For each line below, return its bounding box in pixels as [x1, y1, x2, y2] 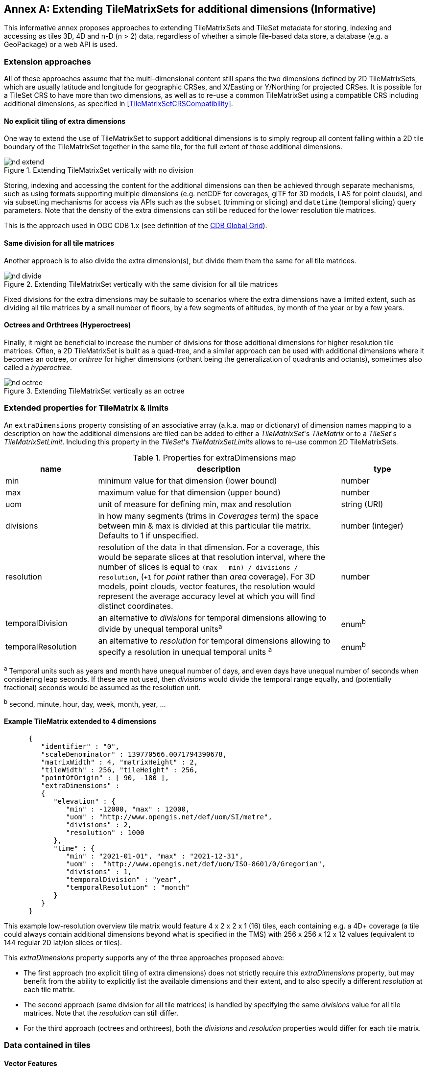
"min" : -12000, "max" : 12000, [66, 805, 190, 813]
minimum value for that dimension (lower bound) [98, 475, 277, 486]
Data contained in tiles [4, 1040, 91, 1050]
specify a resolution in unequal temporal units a [98, 645, 272, 657]
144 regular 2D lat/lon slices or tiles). [4, 938, 122, 947]
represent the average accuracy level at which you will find [98, 591, 315, 601]
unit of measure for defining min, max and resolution [98, 499, 291, 509]
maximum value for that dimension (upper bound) [98, 487, 281, 497]
